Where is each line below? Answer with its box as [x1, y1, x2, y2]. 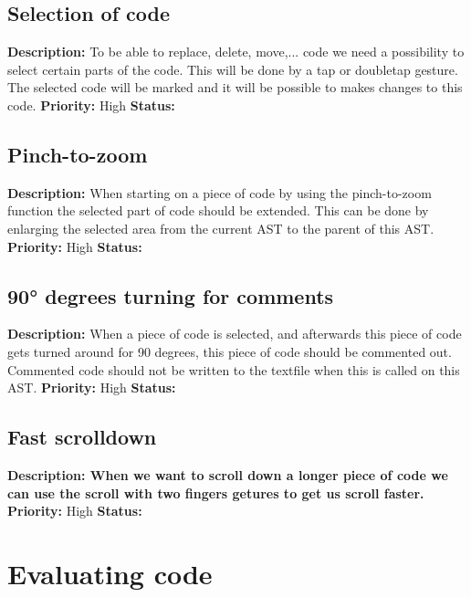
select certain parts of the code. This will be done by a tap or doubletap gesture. [7, 59, 458, 79]
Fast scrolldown [7, 423, 157, 451]
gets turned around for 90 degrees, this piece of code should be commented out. [7, 341, 452, 361]
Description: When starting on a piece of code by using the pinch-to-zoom [7, 183, 432, 202]
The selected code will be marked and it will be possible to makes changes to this [7, 78, 463, 97]
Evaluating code [7, 554, 213, 592]
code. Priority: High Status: [7, 95, 175, 114]
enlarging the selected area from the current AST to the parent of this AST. [7, 218, 434, 237]
